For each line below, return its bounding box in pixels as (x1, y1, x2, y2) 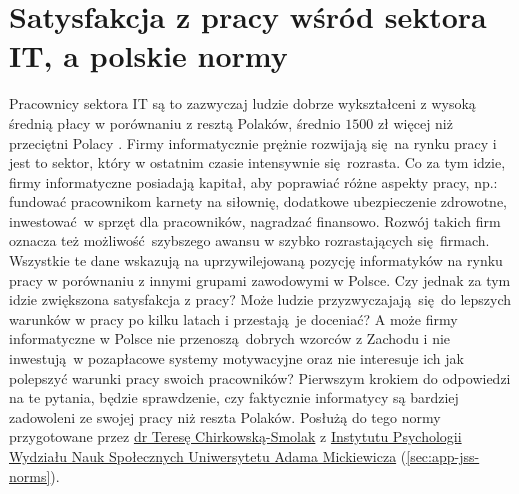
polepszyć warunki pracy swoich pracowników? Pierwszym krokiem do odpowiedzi (9, 367, 511, 388)
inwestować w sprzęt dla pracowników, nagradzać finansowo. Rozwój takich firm (9, 210, 501, 231)
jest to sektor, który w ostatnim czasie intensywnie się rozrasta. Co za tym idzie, (9, 152, 506, 173)
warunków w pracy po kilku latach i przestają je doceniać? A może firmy (9, 308, 458, 329)
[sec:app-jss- (406, 446, 480, 466)
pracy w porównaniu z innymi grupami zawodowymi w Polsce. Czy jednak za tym (9, 269, 511, 290)
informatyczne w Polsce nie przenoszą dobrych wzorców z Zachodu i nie (9, 328, 451, 349)
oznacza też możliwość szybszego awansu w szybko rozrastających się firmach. (9, 230, 490, 251)
